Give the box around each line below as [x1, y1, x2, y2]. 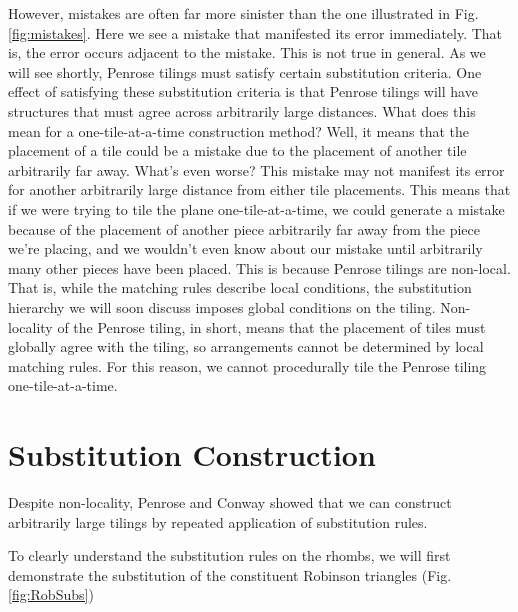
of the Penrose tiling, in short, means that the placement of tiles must [57, 316, 486, 337]
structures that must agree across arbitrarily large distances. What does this [8, 100, 476, 121]
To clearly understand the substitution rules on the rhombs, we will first [8, 545, 451, 566]
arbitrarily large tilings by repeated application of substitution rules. [8, 511, 428, 532]
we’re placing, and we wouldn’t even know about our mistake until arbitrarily [8, 238, 483, 259]
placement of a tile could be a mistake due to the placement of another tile [8, 140, 467, 161]
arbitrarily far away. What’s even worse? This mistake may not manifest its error [8, 159, 505, 180]
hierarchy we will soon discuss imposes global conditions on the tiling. [8, 296, 436, 317]
